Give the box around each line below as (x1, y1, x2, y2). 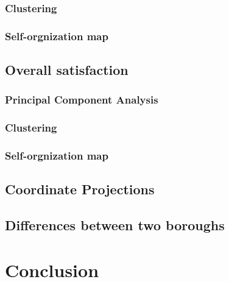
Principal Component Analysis (5, 92, 158, 107)
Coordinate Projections (5, 180, 155, 199)
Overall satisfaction (5, 60, 129, 79)
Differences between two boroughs (5, 216, 225, 234)
